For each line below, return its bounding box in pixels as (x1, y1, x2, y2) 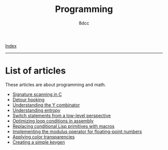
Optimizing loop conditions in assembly (12, 117, 94, 123)
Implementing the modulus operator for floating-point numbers (12, 128, 142, 134)
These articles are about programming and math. (5, 81, 106, 87)
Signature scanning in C (12, 91, 62, 97)
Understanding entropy (12, 107, 61, 113)
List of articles (5, 65, 66, 76)
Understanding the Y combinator (12, 101, 80, 108)
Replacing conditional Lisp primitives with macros (12, 123, 115, 129)
